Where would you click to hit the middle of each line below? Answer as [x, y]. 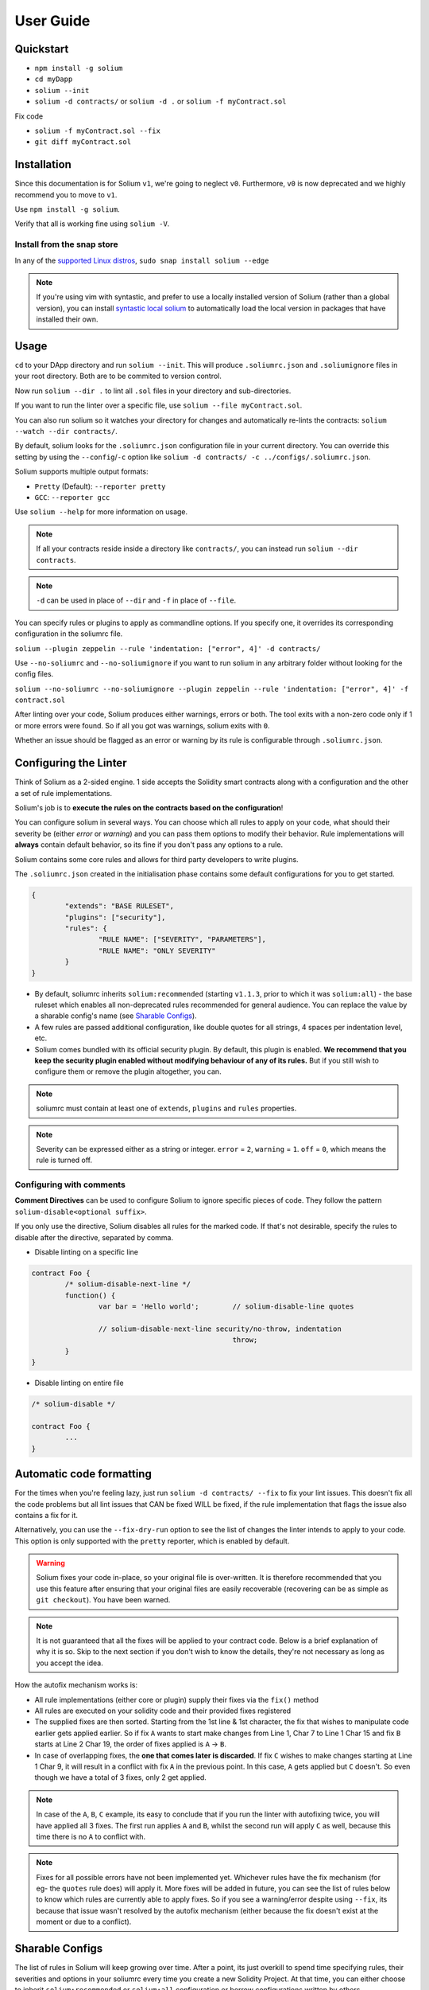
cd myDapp [54, 79]
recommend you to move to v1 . [66, 194]
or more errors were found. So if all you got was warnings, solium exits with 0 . [142, 725]
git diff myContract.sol [83, 142]
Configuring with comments [70, 1184]
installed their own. [67, 319]
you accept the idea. [70, 1663]
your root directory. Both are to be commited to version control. [118, 376]
